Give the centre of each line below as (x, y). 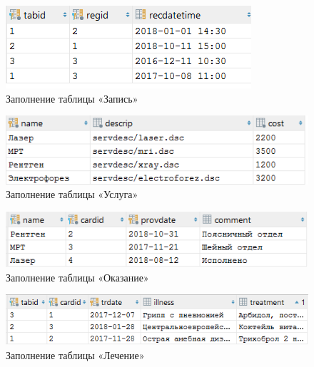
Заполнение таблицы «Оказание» (77, 277)
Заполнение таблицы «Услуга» (72, 194)
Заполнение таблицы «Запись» (72, 98)
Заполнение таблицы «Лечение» (75, 355)
